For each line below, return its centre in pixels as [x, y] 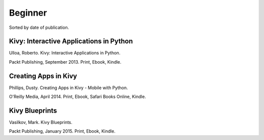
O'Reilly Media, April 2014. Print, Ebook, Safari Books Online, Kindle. [77, 97]
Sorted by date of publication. [39, 27]
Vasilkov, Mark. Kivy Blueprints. [41, 122]
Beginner [28, 13]
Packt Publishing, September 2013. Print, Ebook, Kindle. [65, 62]
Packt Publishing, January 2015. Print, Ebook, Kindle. [62, 131]
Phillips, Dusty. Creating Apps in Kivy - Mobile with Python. [68, 88]
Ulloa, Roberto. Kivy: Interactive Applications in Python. [65, 53]
